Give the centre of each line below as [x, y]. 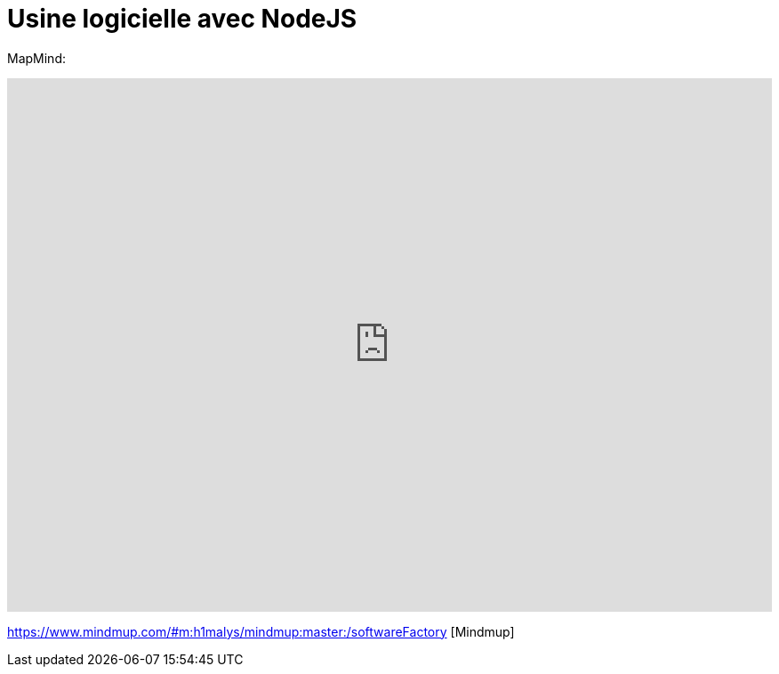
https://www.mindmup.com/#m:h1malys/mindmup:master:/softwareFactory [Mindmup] [261, 631]
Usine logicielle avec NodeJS [182, 19]
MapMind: [36, 58]
